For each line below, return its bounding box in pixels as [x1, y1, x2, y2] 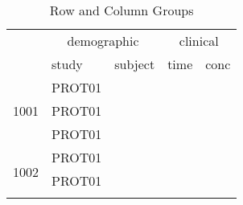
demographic [67, 31, 139, 50]
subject [114, 55, 155, 73]
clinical [179, 31, 219, 50]
